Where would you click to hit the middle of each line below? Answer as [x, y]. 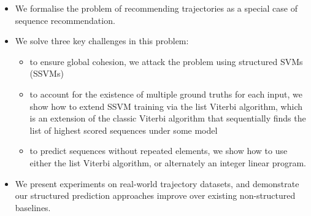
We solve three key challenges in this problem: [102, 41]
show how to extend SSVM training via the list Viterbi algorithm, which [166, 106]
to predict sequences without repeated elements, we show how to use [159, 151]
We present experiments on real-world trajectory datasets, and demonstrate [157, 183]
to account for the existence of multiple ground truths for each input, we [166, 94]
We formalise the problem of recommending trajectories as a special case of [156, 8]
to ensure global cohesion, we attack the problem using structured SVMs [166, 61]
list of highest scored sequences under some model [124, 130]
